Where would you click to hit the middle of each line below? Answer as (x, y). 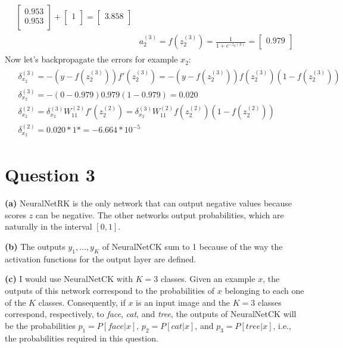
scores (15, 214)
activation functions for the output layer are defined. (101, 258)
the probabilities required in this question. (82, 338)
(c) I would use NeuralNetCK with (69, 279)
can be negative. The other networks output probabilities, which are (160, 214)
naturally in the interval (49, 226)
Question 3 (50, 175)
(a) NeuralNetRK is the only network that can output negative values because (149, 203)
